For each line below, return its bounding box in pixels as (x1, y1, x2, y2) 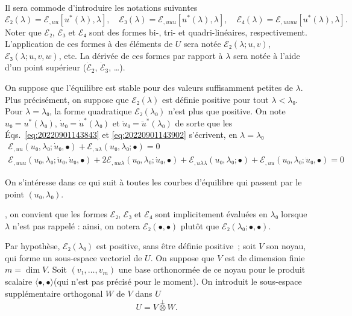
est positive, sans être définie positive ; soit (96, 240, 256, 252)
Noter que (5, 25, 42, 38)
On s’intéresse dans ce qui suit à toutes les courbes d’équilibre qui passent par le (5, 175, 302, 188)
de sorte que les (175, 116, 233, 129)
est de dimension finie (225, 251, 305, 264)
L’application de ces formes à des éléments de (5, 37, 173, 50)
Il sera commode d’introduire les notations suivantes (5, 1, 198, 13)
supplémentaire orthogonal (5, 287, 103, 299)
